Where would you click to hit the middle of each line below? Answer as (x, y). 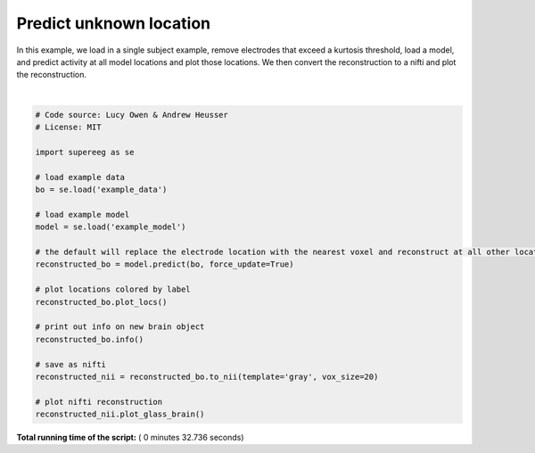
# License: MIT (68, 128)
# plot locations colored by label (113, 289)
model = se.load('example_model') (111, 227)
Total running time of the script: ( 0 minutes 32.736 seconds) (130, 438)
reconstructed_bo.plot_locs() (101, 302)
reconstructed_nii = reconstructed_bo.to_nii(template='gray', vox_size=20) (207, 376)
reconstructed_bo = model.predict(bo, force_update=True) (165, 264)
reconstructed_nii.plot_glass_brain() (120, 414)
